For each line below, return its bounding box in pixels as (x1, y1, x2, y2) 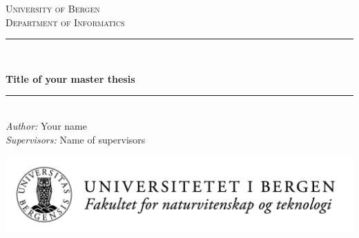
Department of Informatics (6, 14, 125, 29)
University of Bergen (6, 1, 100, 15)
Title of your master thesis (6, 71, 135, 86)
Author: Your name (6, 118, 87, 132)
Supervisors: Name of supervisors (6, 132, 146, 146)
